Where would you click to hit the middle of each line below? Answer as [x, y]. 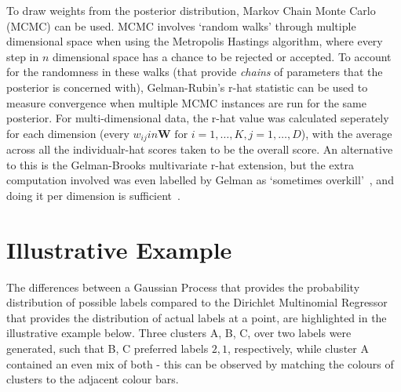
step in [23, 56]
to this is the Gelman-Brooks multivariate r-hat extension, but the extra [180, 164]
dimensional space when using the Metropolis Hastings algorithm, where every [195, 41]
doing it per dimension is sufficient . [93, 195]
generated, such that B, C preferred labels [108, 348]
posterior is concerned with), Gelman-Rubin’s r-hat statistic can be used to [187, 87]
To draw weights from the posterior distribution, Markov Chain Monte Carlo [191, 10]
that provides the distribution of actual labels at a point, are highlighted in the [197, 317]
